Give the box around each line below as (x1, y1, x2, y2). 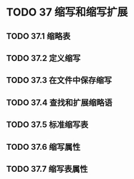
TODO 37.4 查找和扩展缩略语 (6, 97, 112, 107)
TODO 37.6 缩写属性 (6, 141, 81, 152)
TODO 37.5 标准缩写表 (6, 120, 89, 130)
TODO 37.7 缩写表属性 (6, 163, 88, 174)
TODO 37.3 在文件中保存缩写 (6, 75, 112, 85)
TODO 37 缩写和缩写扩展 (6, 5, 128, 19)
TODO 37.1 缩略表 (6, 31, 71, 41)
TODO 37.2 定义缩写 (6, 53, 81, 63)
